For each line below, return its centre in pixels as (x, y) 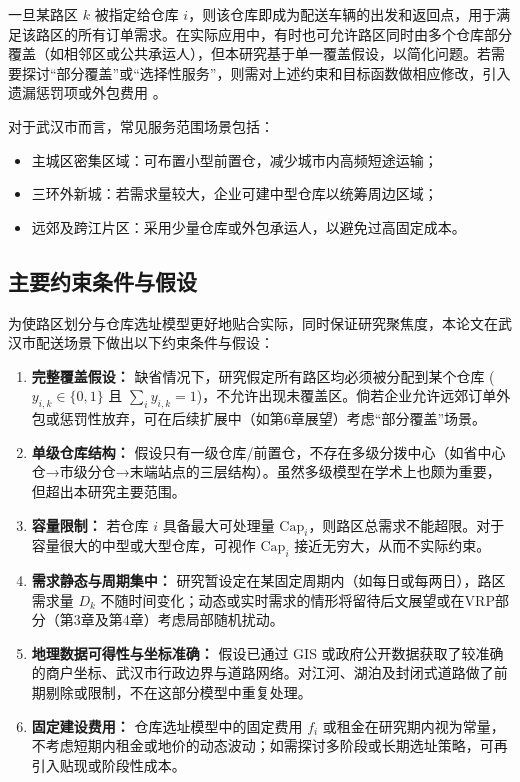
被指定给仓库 (136, 14)
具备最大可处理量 (218, 524)
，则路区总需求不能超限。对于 (406, 524)
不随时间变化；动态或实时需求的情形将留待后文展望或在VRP (297, 599)
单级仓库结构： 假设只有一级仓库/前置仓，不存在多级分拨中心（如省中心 (268, 451)
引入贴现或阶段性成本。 (108, 764)
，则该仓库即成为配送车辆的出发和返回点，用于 (342, 14)
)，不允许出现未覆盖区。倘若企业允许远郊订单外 (353, 395)
